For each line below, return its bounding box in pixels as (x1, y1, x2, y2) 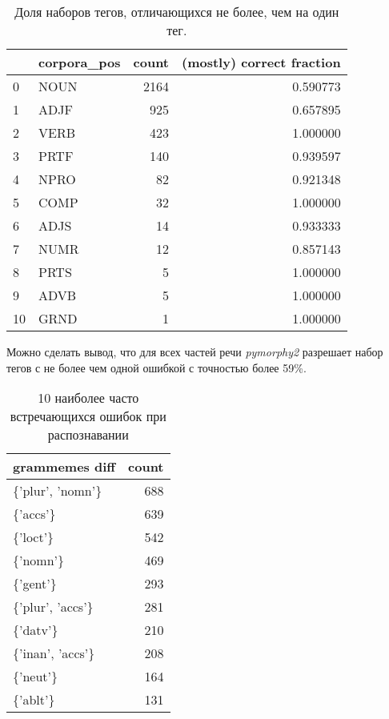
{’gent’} (13, 574, 57, 593)
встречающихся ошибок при (10, 407, 166, 426)
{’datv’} (13, 621, 58, 640)
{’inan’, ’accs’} (13, 644, 95, 663)
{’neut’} (13, 667, 58, 686)
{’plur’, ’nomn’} (13, 481, 102, 500)
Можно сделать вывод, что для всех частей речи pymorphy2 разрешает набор (6, 343, 383, 359)
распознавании (47, 425, 129, 444)
